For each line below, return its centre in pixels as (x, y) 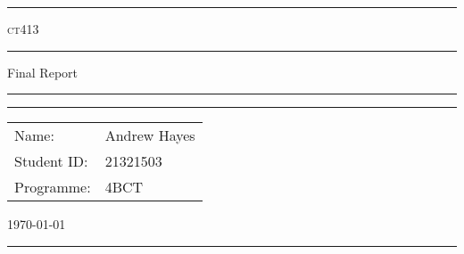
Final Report (43, 72)
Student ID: (51, 161)
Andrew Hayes (150, 135)
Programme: (53, 187)
